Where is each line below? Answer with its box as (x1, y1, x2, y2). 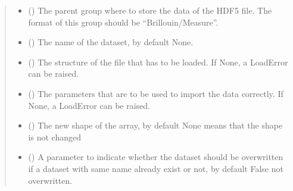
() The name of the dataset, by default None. (28, 36, 194, 48)
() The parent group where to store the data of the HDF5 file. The (28, 4, 272, 16)
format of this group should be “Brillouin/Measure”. (28, 15, 219, 28)
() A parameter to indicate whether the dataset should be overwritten (28, 151, 283, 163)
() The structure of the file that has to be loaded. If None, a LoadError (28, 55, 288, 68)
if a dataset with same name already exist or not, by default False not (28, 162, 283, 174)
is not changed (28, 130, 81, 143)
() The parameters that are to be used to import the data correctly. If (28, 87, 283, 99)
